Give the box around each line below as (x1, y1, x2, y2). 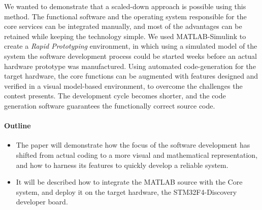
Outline (4, 120, 31, 131)
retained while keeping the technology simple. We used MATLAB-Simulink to (4, 30, 246, 41)
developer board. (16, 196, 68, 207)
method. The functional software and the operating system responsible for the (4, 11, 247, 21)
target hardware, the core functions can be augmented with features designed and (4, 71, 258, 81)
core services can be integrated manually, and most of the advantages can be (4, 21, 242, 31)
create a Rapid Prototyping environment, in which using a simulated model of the (4, 41, 257, 51)
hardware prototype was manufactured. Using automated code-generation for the (4, 60, 256, 71)
